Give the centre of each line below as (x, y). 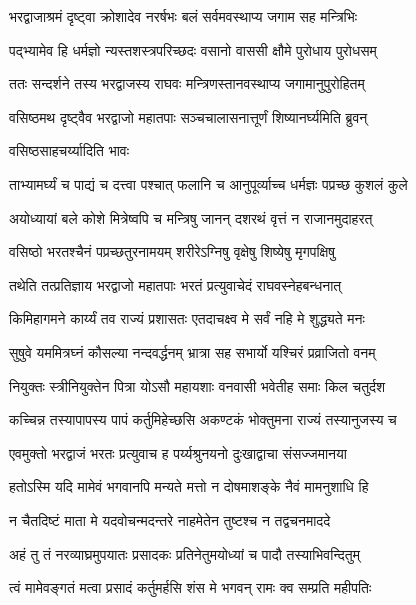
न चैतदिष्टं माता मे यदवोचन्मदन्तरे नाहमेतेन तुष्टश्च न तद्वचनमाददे (170, 519)
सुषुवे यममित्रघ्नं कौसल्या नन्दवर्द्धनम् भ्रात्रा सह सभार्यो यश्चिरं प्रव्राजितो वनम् (192, 351)
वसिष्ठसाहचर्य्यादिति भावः (69, 150)
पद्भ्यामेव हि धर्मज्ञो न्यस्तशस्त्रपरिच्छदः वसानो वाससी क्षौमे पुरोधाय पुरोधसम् (193, 49)
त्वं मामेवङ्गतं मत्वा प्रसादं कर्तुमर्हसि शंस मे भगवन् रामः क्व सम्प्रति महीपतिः (190, 587)
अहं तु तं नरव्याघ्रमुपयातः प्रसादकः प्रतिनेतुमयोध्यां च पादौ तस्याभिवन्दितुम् (184, 553)
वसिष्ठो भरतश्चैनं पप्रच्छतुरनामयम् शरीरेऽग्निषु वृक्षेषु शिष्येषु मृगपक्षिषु (172, 251)
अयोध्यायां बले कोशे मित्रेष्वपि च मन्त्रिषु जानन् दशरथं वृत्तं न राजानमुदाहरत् (191, 217)
